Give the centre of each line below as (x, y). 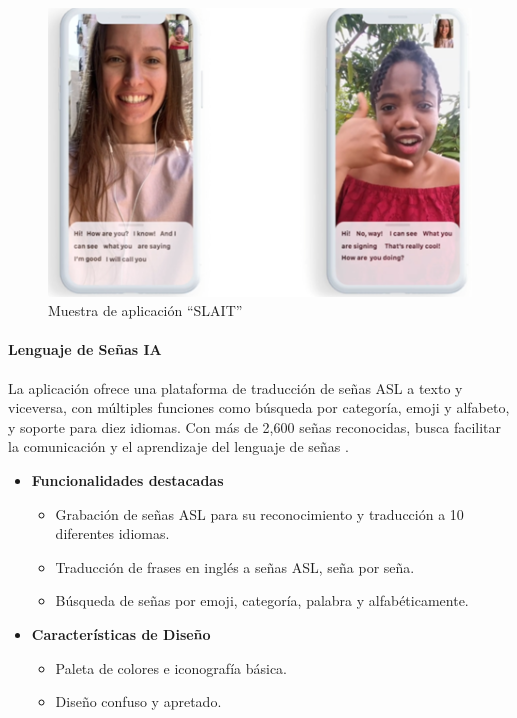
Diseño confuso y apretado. (138, 701)
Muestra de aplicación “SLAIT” (145, 310)
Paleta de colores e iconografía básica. (171, 667)
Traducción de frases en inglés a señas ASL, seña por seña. (235, 566)
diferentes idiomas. (112, 533)
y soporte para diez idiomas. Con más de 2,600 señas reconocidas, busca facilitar (254, 426)
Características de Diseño (121, 633)
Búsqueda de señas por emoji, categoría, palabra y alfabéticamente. (262, 600)
